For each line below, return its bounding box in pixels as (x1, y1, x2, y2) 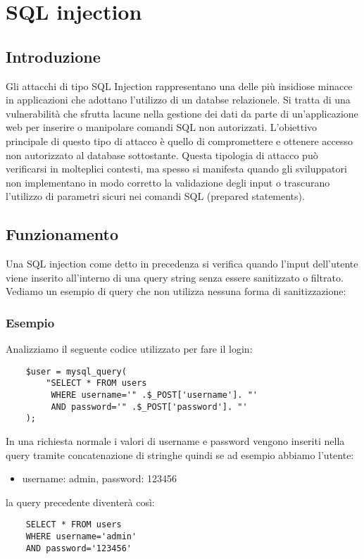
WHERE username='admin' (25, 532, 137, 542)
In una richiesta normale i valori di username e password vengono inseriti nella (6, 434, 345, 448)
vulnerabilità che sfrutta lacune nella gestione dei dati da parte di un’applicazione (6, 106, 358, 120)
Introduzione (6, 45, 101, 67)
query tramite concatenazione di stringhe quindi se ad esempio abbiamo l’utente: (6, 447, 354, 462)
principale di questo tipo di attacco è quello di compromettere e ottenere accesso (6, 133, 353, 148)
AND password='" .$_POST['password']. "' (51, 401, 248, 412)
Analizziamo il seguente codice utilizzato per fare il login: (6, 341, 253, 356)
